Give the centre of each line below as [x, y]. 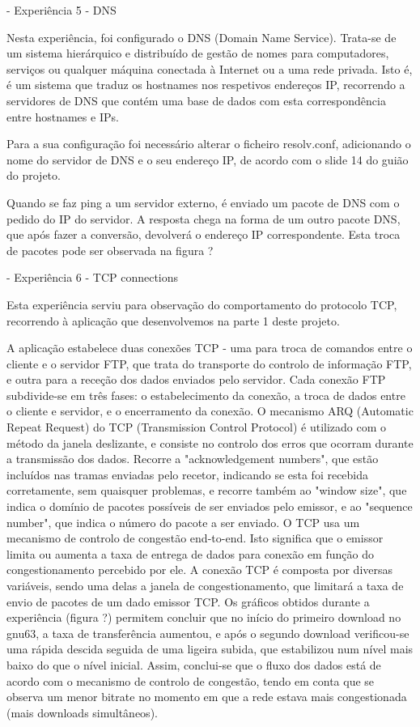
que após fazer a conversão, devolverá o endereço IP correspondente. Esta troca [204, 234]
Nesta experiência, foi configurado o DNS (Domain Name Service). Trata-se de [202, 37]
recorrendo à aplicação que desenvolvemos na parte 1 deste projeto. [173, 320]
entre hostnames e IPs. [63, 116]
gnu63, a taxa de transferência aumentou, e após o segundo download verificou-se [208, 633]
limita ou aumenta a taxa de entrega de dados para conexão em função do [190, 553]
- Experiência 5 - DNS [62, 10]
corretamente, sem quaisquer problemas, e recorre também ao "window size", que [207, 490]
